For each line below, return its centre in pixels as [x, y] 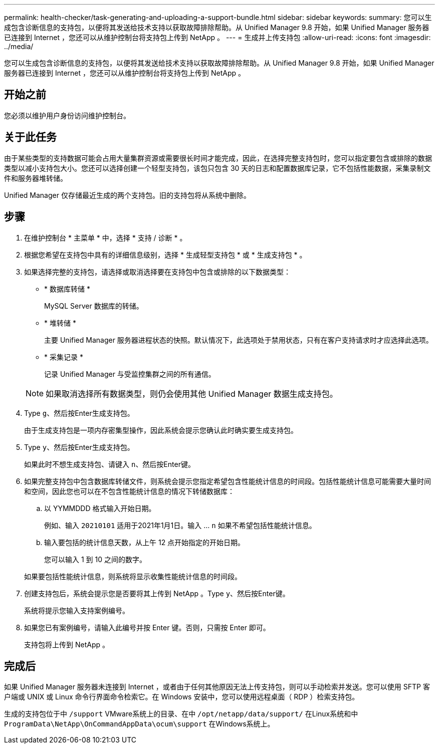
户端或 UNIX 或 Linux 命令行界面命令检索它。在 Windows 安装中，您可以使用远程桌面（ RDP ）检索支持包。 [182, 697]
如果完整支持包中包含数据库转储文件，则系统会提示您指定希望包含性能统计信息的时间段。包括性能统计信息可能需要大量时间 [228, 481]
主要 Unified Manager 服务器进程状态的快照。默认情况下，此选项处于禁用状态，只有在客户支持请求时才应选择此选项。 [239, 340]
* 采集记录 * [64, 357]
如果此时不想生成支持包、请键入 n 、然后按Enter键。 [109, 464]
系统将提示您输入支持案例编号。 [77, 610]
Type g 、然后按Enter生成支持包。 [79, 413]
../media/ [19, 46]
